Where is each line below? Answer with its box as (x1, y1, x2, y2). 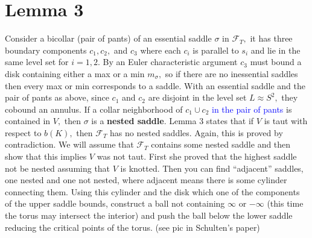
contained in (5, 114, 51, 127)
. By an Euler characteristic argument (97, 55, 238, 68)
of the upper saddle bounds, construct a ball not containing (5, 197, 225, 210)
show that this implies (5, 150, 87, 163)
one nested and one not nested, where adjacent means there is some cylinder (5, 174, 287, 186)
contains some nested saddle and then (151, 138, 291, 151)
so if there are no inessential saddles (165, 67, 298, 80)
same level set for (5, 55, 69, 68)
